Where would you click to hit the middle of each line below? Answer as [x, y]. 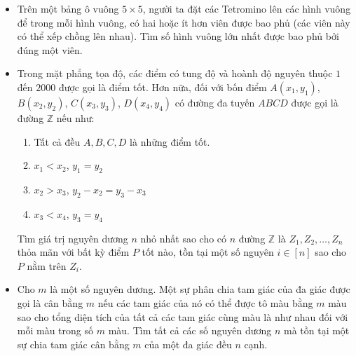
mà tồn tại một [316, 330]
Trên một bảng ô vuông [68, 8]
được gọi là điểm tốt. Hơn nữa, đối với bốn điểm [163, 87]
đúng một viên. [50, 49]
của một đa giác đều [188, 344]
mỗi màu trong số [55, 330]
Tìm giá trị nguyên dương [73, 238]
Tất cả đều [57, 141]
